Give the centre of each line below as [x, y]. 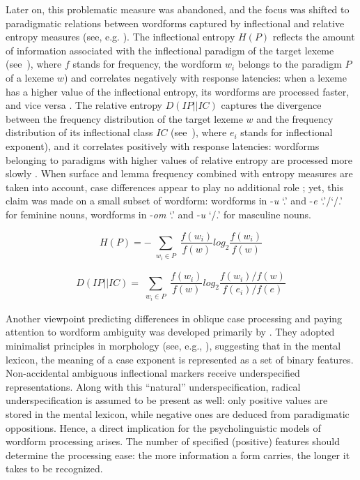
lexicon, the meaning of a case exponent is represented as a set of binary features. [180, 359]
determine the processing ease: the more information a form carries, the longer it [178, 455]
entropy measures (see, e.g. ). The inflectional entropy [120, 37]
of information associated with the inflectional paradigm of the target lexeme [170, 50]
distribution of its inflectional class [79, 132]
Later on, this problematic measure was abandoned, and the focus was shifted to [178, 9]
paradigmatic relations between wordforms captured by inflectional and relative [175, 23]
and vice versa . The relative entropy [84, 105]
